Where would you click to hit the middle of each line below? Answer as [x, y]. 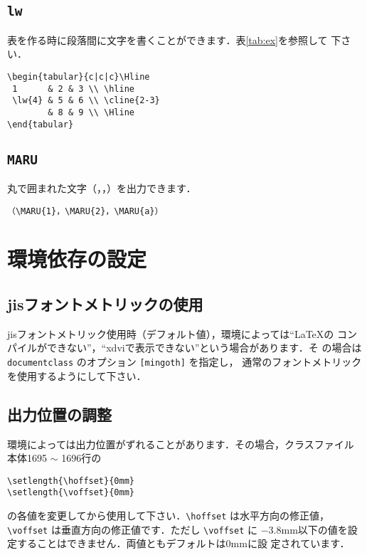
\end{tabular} [41, 124]
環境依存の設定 [77, 259]
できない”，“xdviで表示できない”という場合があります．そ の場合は [204, 348]
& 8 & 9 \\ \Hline [91, 112]
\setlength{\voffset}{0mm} [71, 493]
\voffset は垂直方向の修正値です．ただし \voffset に [132, 529]
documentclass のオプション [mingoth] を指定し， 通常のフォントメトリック [185, 362]
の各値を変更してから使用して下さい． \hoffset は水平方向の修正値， [169, 515]
